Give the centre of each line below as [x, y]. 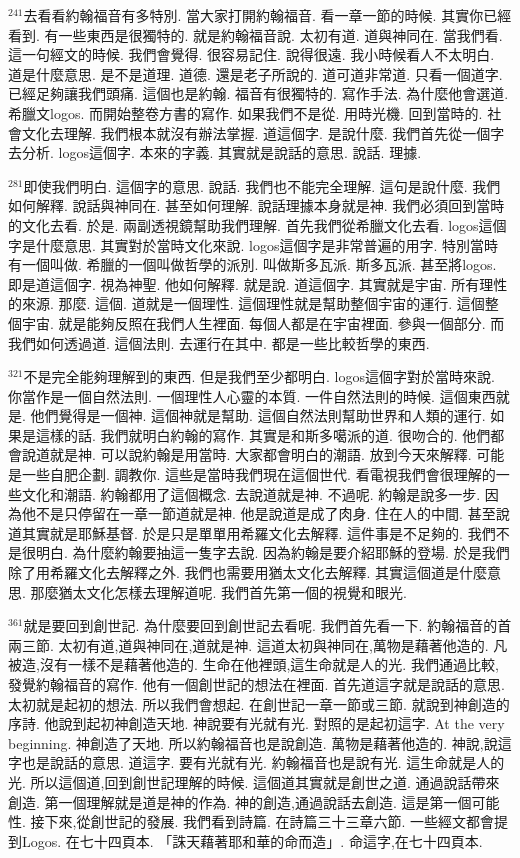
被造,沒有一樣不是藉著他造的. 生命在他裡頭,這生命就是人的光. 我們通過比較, [253, 664]
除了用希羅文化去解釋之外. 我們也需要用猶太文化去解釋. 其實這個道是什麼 [248, 572]
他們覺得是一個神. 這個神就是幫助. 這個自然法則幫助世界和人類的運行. [258, 415]
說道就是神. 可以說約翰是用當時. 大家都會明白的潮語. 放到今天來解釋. [246, 454]
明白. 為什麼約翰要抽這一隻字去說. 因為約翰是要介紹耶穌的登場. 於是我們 [272, 552]
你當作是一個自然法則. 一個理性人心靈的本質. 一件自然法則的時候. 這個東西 [252, 395]
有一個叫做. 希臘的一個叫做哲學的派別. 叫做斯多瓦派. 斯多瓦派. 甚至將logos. [252, 264]
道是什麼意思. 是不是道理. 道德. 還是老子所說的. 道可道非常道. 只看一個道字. [255, 73]
